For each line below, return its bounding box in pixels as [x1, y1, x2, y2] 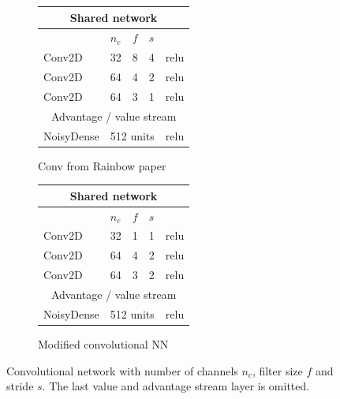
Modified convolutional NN [38, 335, 169, 352]
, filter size [252, 362, 303, 378]
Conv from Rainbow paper [38, 157, 166, 173]
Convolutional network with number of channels [6, 362, 238, 378]
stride [6, 378, 34, 394]
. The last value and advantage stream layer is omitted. [42, 378, 310, 394]
